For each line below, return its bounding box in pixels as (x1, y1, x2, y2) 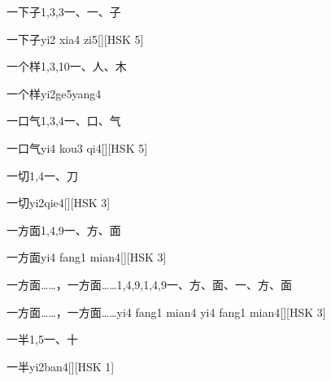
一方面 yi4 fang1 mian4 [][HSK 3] (7, 249, 167, 266)
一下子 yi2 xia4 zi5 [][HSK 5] (7, 30, 144, 47)
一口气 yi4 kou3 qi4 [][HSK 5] (7, 139, 148, 156)
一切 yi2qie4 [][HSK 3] (7, 194, 111, 211)
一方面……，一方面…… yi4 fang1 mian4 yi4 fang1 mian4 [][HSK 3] (7, 303, 326, 320)
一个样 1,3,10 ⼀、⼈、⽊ (7, 58, 127, 75)
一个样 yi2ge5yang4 (7, 84, 102, 102)
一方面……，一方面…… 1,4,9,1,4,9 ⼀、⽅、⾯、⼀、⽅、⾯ (7, 275, 292, 292)
